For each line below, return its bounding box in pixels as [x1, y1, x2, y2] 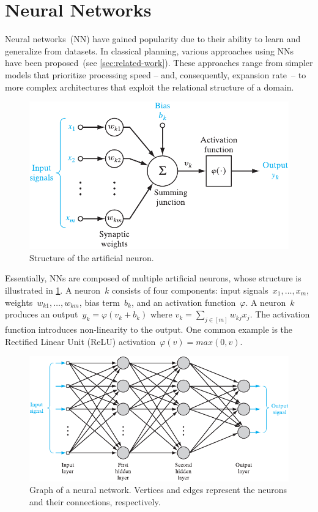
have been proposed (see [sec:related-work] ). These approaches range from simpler [5, 56, 313, 69]
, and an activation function [131, 295, 236, 308]
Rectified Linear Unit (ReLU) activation [5, 335, 156, 347]
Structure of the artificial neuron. [29, 251, 154, 264]
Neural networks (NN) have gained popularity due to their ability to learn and [5, 32, 301, 45]
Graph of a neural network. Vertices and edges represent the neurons [29, 483, 287, 496]
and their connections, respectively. [29, 495, 161, 508]
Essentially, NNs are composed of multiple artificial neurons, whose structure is [5, 272, 301, 284]
